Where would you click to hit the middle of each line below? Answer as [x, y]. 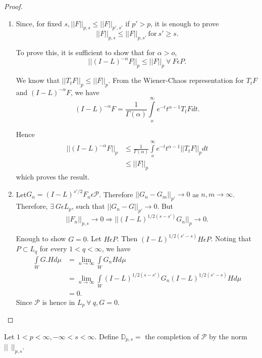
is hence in [59, 302]
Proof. [13, 6]
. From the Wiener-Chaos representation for [176, 80]
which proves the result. [53, 177]
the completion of [172, 336]
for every [53, 249]
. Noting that [231, 238]
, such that [88, 206]
